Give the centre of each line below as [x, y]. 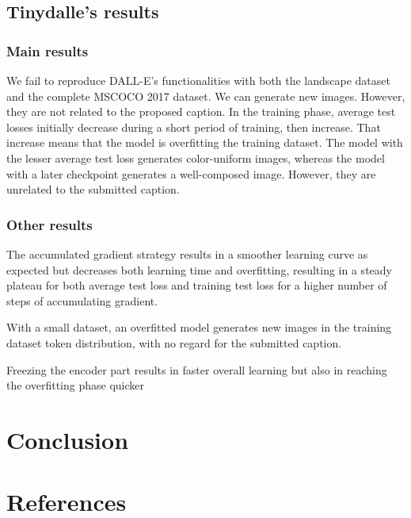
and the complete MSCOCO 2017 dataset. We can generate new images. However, [206, 96]
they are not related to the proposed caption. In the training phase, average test [201, 111]
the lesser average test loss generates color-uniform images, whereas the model [196, 157]
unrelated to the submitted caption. [93, 189]
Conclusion [68, 439]
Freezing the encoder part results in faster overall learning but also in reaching [197, 369]
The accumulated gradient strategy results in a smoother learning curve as [187, 253]
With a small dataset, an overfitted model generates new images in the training [199, 327]
